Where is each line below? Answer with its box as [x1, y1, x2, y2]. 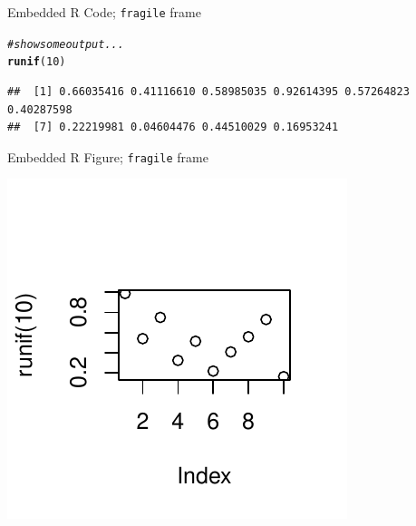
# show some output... [7, 37, 124, 51]
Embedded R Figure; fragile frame [7, 147, 208, 166]
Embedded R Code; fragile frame [7, 3, 201, 21]
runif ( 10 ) [7, 55, 66, 69]
